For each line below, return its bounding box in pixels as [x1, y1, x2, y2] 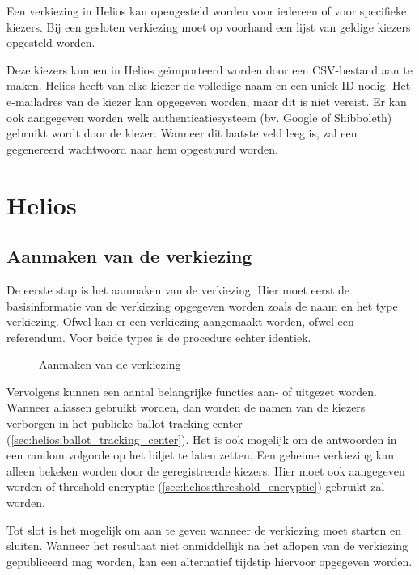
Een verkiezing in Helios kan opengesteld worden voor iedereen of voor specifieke [6, 2, 407, 19]
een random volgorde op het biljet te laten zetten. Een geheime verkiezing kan [6, 446, 395, 463]
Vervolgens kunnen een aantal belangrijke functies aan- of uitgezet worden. [6, 383, 378, 400]
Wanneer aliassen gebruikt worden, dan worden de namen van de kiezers [6, 399, 366, 416]
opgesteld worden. [6, 34, 95, 51]
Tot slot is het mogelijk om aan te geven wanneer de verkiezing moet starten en [6, 521, 401, 538]
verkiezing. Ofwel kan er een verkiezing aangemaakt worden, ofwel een [6, 313, 354, 330]
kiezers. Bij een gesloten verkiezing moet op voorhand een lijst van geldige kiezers [6, 18, 411, 35]
